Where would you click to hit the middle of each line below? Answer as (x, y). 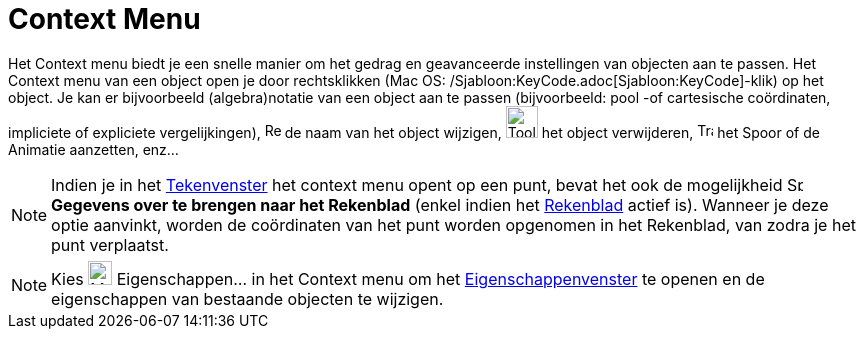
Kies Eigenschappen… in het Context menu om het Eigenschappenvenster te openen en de (408, 278)
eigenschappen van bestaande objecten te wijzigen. (247, 298)
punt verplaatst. (110, 244)
